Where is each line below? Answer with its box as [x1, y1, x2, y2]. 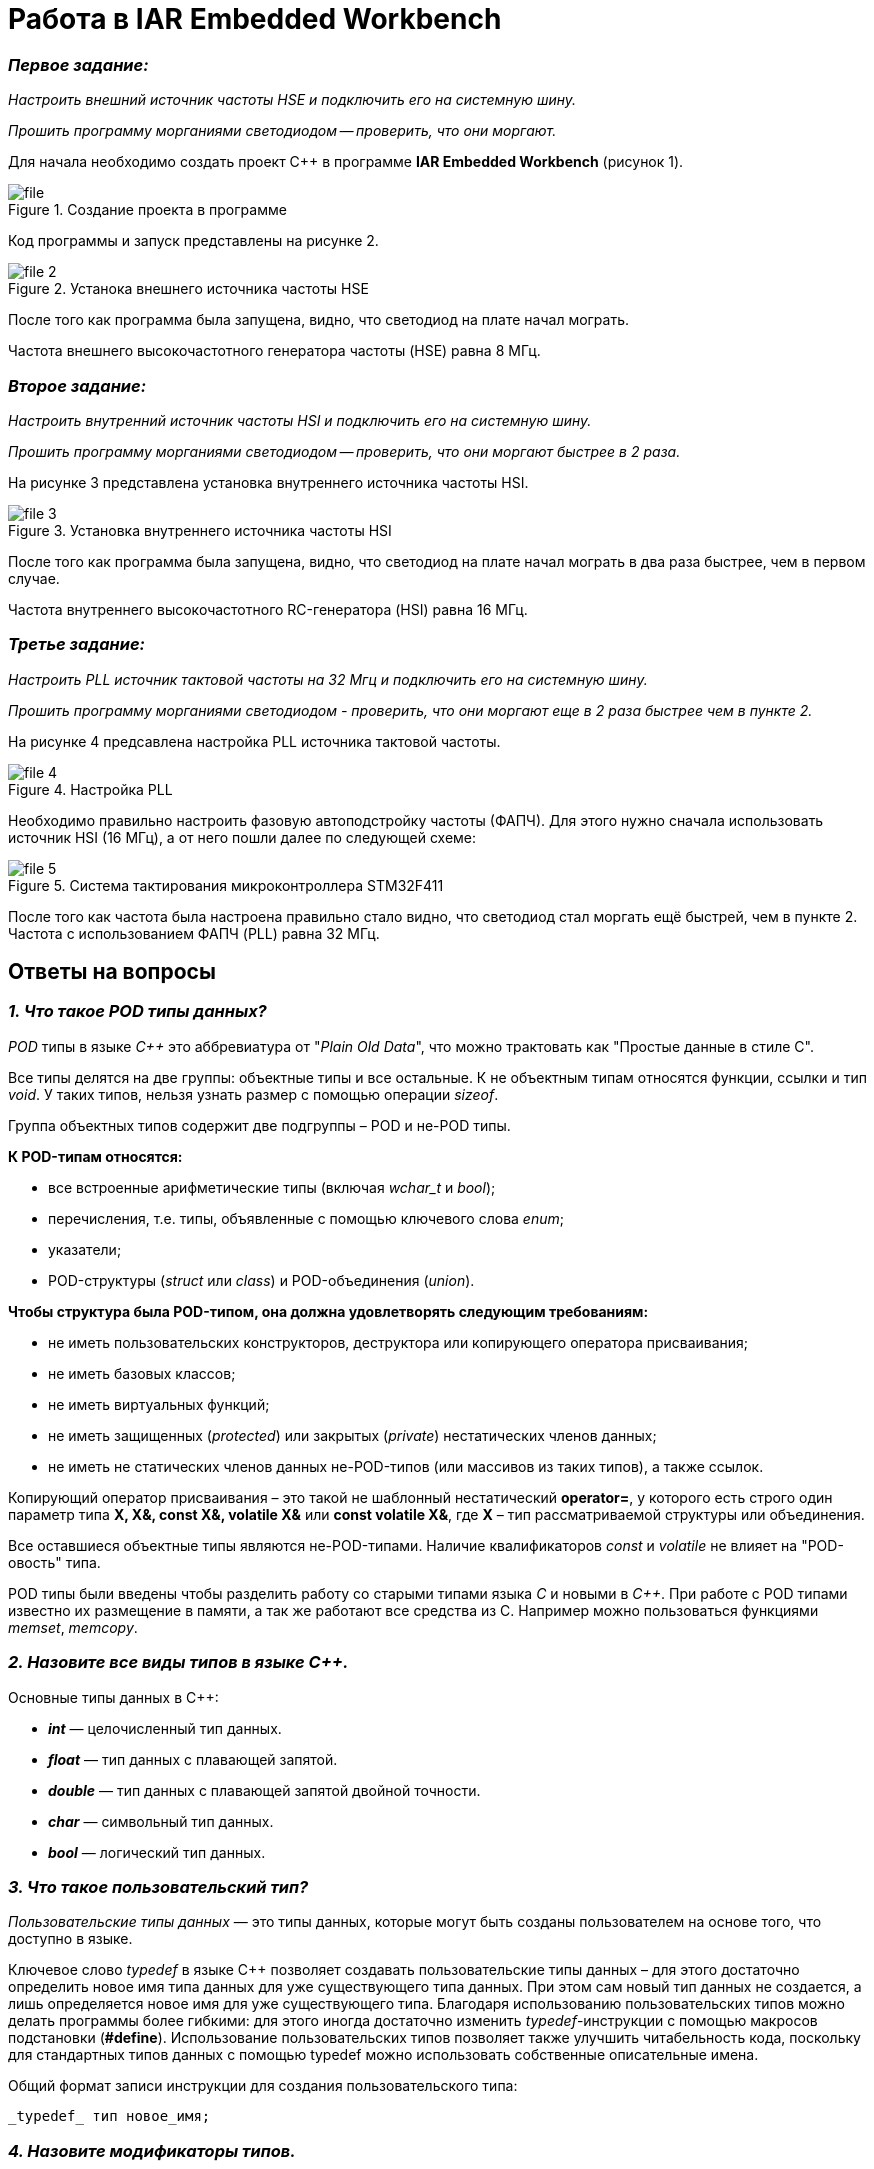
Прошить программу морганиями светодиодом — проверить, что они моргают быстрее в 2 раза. [8, 442, 681, 460]
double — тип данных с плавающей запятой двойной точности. [48, 1781, 481, 1799]
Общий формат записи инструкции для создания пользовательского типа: [8, 2077, 518, 2095]
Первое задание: [8, 54, 149, 75]
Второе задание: [8, 375, 147, 396]
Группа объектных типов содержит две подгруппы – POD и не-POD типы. [8, 1116, 511, 1134]
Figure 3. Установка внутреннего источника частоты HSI [8, 521, 392, 539]
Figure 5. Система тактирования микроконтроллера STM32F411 [8, 876, 444, 894]
